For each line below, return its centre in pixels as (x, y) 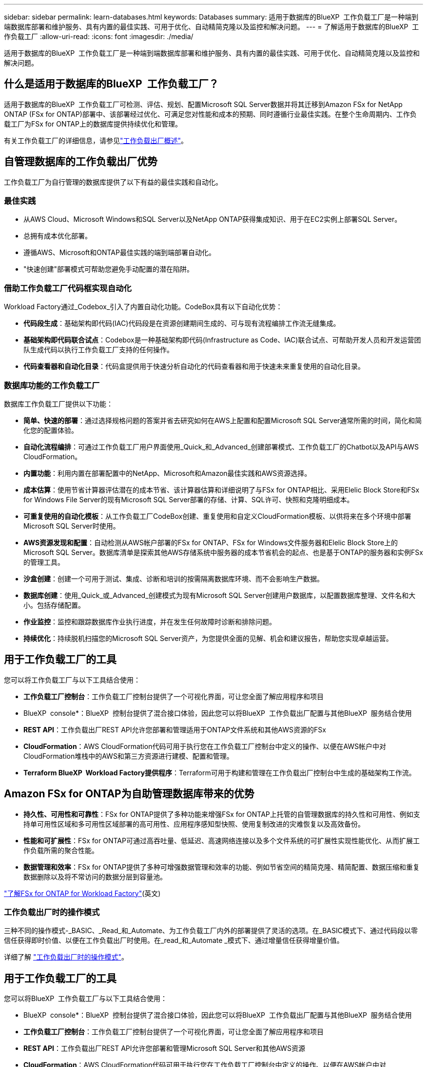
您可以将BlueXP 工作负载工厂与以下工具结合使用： (86, 999)
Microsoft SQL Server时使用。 (72, 526)
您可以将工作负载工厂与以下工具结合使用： (72, 680)
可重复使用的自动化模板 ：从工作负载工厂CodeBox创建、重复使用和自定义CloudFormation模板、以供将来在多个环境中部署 (217, 516)
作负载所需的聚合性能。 (61, 850)
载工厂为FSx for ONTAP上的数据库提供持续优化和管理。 (93, 124)
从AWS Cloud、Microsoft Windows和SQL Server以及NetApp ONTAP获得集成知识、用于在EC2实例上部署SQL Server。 (213, 219)
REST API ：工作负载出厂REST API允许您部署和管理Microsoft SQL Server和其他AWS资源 (164, 1048)
